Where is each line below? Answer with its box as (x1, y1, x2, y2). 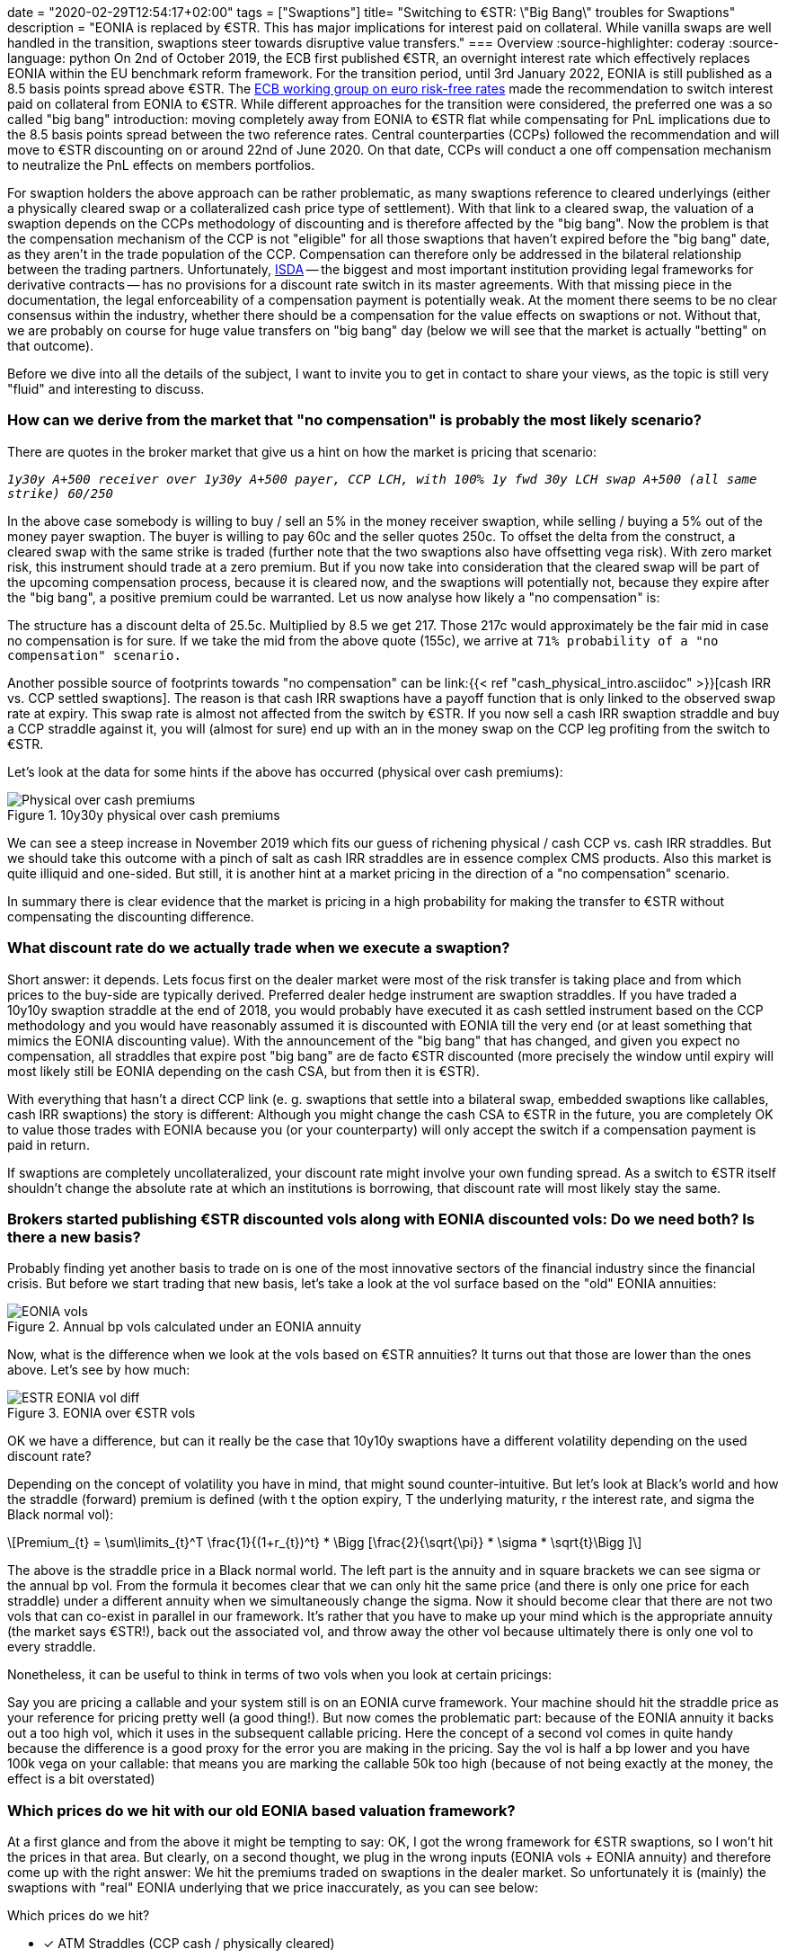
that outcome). (7, 338, 94, 353)
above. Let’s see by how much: (7, 1362, 190, 1378)
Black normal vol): (7, 1507, 114, 1523)
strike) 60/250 (7, 485, 114, 501)
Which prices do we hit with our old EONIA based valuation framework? (7, 1801, 516, 1820)
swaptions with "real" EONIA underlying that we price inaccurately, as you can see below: (7, 1880, 539, 1895)
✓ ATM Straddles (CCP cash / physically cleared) (43, 1936, 335, 1951)
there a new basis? (7, 1227, 141, 1246)
